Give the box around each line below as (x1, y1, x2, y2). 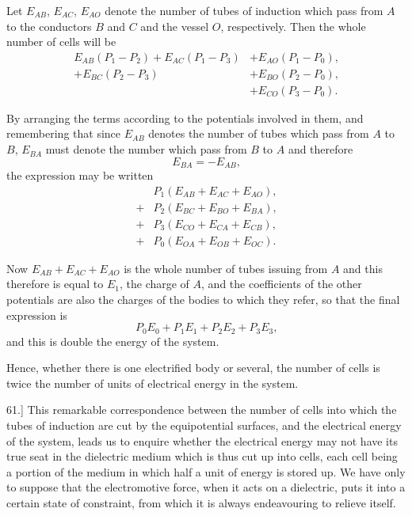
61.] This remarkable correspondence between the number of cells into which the (6, 401, 397, 418)
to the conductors (6, 17, 92, 34)
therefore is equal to (6, 275, 104, 292)
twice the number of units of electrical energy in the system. (6, 374, 299, 391)
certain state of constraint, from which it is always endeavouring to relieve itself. (6, 495, 396, 510)
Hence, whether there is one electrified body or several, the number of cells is (6, 359, 380, 376)
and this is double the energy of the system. (6, 332, 219, 349)
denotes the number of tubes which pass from (148, 125, 369, 142)
